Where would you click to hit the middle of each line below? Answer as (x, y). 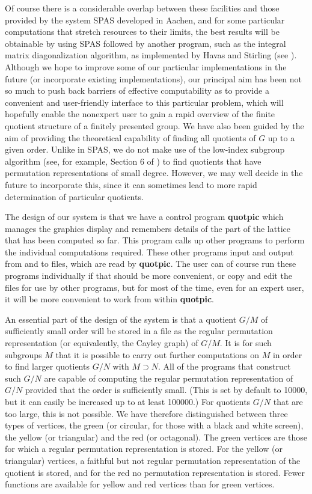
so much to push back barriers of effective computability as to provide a (137, 90)
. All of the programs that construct (224, 366)
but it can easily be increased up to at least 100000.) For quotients (128, 401)
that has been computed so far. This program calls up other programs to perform (155, 240)
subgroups (23, 354)
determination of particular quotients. (74, 196)
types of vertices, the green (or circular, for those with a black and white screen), (154, 425)
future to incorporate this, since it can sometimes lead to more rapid (131, 184)
